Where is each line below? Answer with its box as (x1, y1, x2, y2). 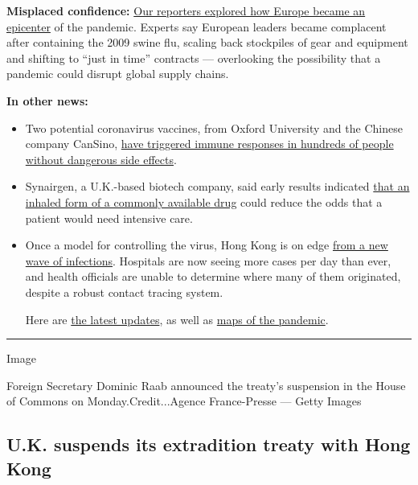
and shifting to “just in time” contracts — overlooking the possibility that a (6, 49, 381, 66)
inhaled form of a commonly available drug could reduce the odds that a (25, 193, 383, 210)
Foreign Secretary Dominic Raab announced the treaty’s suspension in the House (6, 376, 406, 393)
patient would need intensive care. (25, 209, 193, 226)
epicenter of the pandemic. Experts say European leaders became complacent (6, 18, 387, 35)
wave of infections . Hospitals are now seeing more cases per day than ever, (25, 252, 391, 269)
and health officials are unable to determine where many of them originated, (25, 268, 401, 285)
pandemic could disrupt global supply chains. (6, 65, 229, 82)
